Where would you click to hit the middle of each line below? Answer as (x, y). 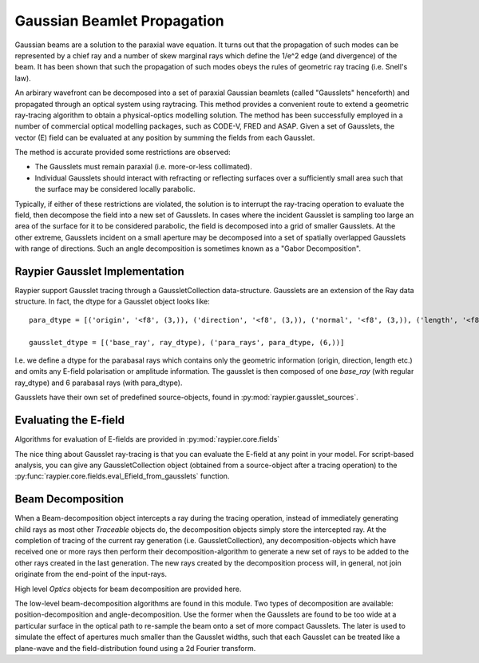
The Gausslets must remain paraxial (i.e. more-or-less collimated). (144, 167)
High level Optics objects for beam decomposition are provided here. (128, 589)
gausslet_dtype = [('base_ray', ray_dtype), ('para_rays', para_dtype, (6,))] (187, 342)
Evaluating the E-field (70, 421)
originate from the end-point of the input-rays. (91, 574)
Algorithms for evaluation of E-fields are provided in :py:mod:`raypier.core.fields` (147, 439)
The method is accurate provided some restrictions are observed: (123, 153)
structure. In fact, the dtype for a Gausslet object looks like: (113, 302)
